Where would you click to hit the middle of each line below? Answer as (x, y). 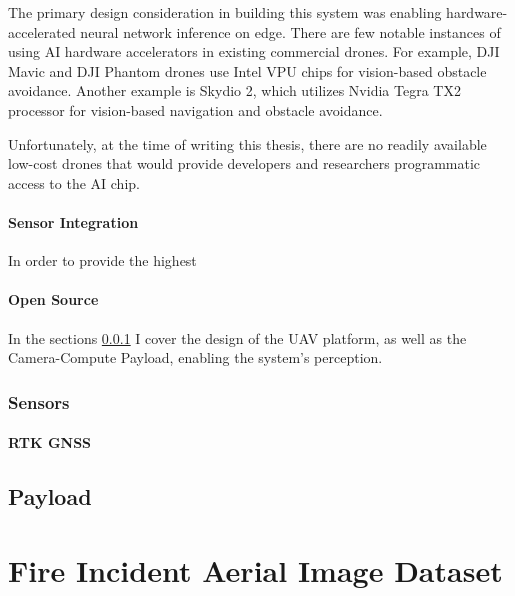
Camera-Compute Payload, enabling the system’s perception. (195, 357)
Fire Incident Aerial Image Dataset (255, 569)
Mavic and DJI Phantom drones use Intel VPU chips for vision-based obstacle (247, 70)
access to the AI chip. (74, 182)
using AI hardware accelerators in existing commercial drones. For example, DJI (254, 51)
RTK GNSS (50, 442)
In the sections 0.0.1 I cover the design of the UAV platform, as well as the (237, 337)
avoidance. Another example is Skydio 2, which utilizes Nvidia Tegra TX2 (234, 90)
